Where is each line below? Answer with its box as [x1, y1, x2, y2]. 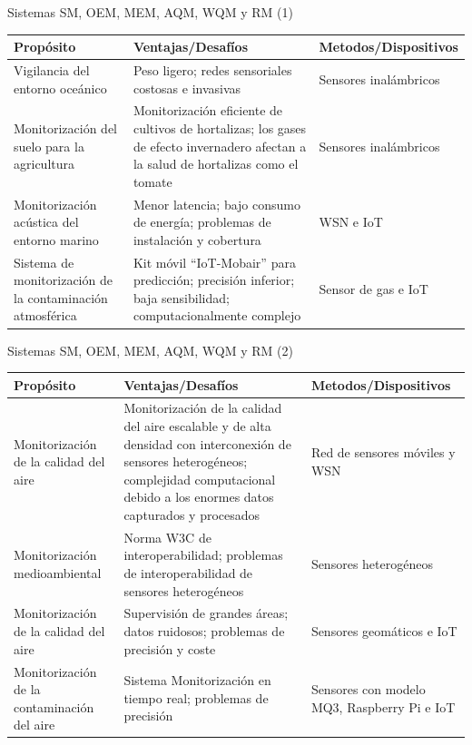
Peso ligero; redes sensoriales [133, 60, 292, 79]
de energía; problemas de [133, 212, 271, 231]
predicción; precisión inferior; [133, 270, 295, 289]
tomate [133, 172, 172, 191]
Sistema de [14, 252, 74, 271]
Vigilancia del [14, 60, 90, 79]
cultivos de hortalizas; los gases [133, 118, 307, 137]
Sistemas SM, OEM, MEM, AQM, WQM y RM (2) [7, 340, 293, 359]
